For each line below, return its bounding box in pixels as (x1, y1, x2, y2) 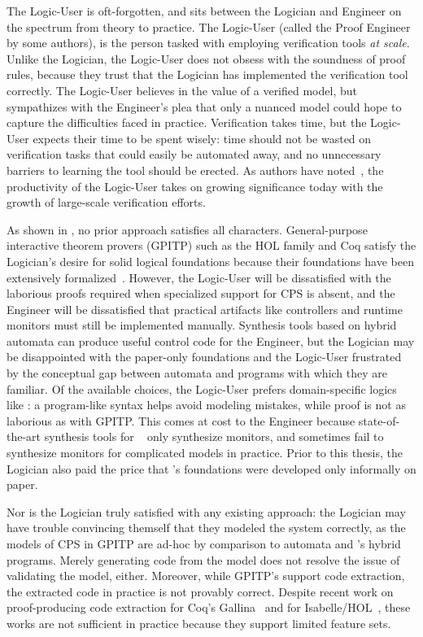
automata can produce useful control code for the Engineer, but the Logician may (7, 332, 415, 349)
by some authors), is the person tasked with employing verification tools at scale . (7, 34, 410, 51)
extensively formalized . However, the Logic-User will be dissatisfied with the (7, 268, 391, 286)
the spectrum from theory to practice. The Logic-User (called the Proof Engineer (7, 18, 411, 35)
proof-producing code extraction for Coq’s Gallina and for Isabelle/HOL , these (7, 599, 411, 616)
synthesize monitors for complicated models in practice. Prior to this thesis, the (7, 444, 403, 461)
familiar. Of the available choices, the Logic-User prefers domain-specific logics (7, 380, 397, 397)
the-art (7, 428, 41, 445)
